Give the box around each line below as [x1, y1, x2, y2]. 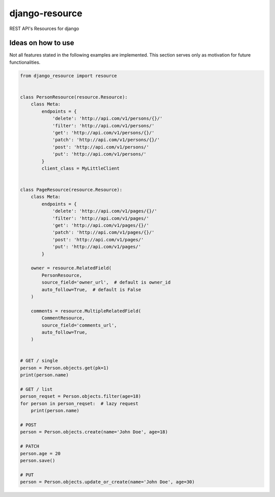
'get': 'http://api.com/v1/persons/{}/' [52, 130, 155, 135]
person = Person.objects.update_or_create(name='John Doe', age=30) [20, 479, 195, 485]
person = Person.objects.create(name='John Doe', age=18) [20, 429, 168, 435]
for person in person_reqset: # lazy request [20, 400, 139, 406]
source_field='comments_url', [41, 322, 117, 328]
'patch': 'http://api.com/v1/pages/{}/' [52, 230, 155, 235]
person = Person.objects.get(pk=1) [20, 365, 109, 371]
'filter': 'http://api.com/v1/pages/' [52, 215, 150, 221]
